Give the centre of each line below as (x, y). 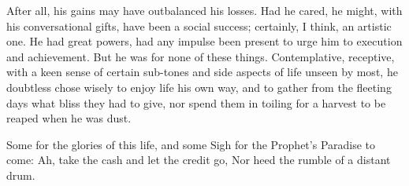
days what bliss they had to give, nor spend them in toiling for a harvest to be (196, 102)
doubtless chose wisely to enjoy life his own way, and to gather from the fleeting (199, 87)
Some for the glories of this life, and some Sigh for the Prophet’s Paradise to (191, 144)
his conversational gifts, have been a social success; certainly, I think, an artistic (199, 26)
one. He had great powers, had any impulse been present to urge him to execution (204, 41)
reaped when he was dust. (69, 118)
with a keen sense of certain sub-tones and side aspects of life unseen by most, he (202, 72)
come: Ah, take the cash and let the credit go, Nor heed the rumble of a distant (199, 160)
